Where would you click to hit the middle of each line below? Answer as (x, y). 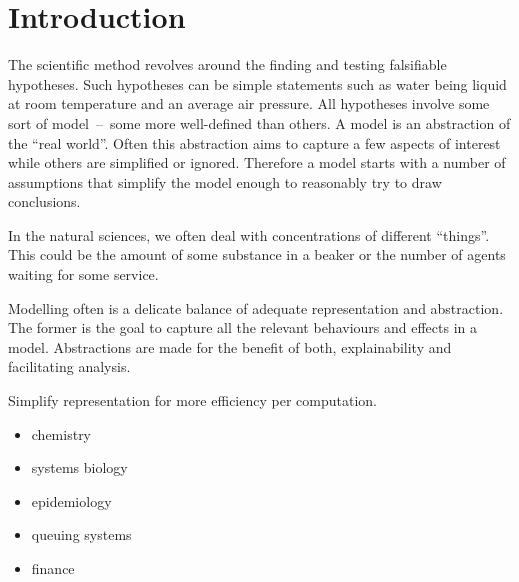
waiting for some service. (83, 274)
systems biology (79, 467)
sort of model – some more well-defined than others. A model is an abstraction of (259, 122)
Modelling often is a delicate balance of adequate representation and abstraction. (256, 307)
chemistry (61, 433)
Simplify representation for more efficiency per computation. (192, 400)
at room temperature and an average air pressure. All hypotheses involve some (249, 103)
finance (53, 568)
